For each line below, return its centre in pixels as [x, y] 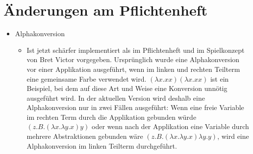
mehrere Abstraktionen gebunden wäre [85, 136]
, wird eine [233, 136]
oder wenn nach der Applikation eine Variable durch [170, 126]
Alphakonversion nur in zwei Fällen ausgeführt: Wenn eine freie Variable [135, 107]
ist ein [219, 78]
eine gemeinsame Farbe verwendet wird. [87, 78]
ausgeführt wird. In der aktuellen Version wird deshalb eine [116, 98]
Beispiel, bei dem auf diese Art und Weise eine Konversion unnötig [127, 88]
